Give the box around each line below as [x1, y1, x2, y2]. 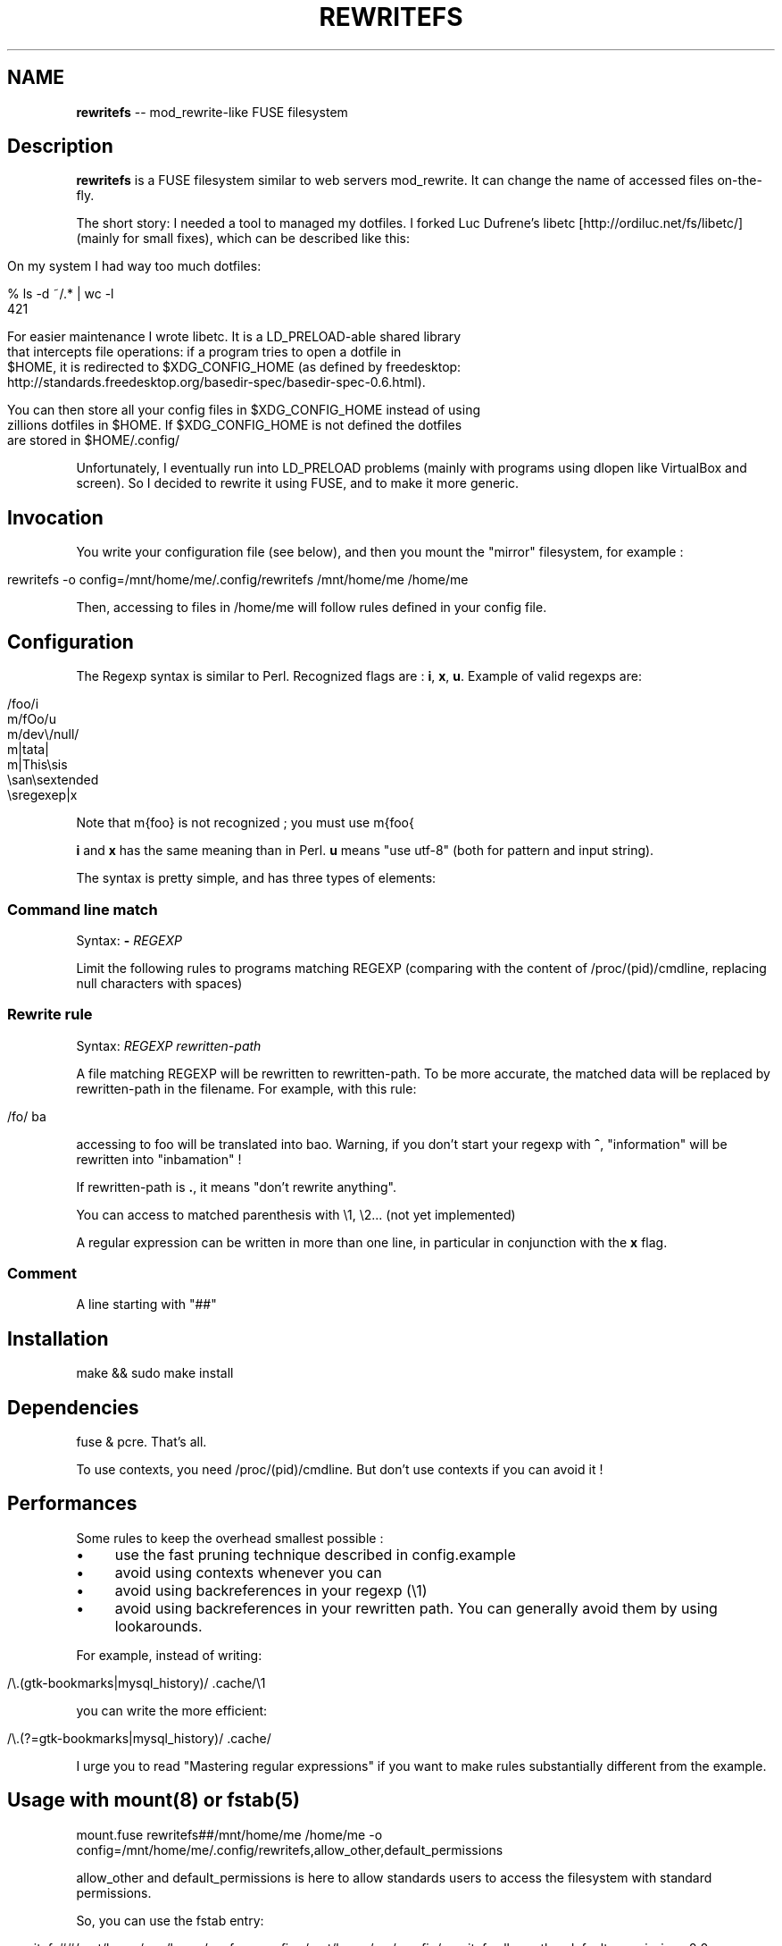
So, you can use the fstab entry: [76, 1912, 264, 1928]
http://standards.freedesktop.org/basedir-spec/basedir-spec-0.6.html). [7, 374, 426, 390]
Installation [7, 1327, 109, 1350]
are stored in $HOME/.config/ [7, 432, 180, 449]
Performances [7, 1492, 137, 1515]
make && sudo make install [76, 1365, 234, 1381]
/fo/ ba [7, 1108, 46, 1124]
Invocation [7, 506, 104, 529]
